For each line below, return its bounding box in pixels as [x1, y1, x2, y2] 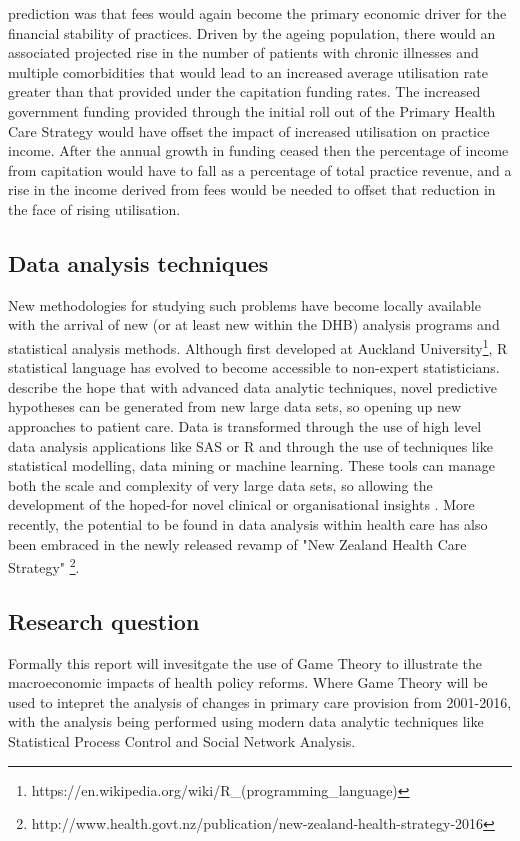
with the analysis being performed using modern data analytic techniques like [8, 711, 484, 732]
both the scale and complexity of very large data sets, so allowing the [8, 474, 433, 495]
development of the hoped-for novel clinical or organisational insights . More [8, 494, 475, 515]
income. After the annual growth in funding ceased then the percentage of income [8, 140, 509, 161]
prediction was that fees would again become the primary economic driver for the [8, 3, 507, 23]
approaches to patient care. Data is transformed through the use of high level [8, 415, 482, 436]
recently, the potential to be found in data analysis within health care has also [8, 513, 488, 534]
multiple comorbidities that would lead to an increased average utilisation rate [8, 61, 488, 82]
